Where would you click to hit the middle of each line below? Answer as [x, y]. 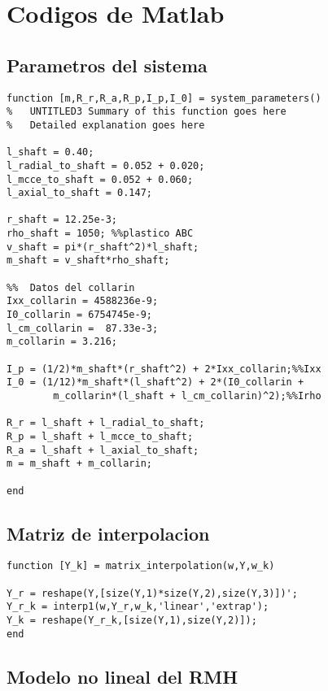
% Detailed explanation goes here [106, 125]
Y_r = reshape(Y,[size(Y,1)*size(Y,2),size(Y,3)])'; [152, 593]
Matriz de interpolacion [108, 533]
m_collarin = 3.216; [62, 342]
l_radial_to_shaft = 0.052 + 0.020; [106, 165]
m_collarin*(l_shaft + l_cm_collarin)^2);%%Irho [187, 396]
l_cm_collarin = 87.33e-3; [83, 328]
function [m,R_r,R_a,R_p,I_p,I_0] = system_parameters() [164, 98]
